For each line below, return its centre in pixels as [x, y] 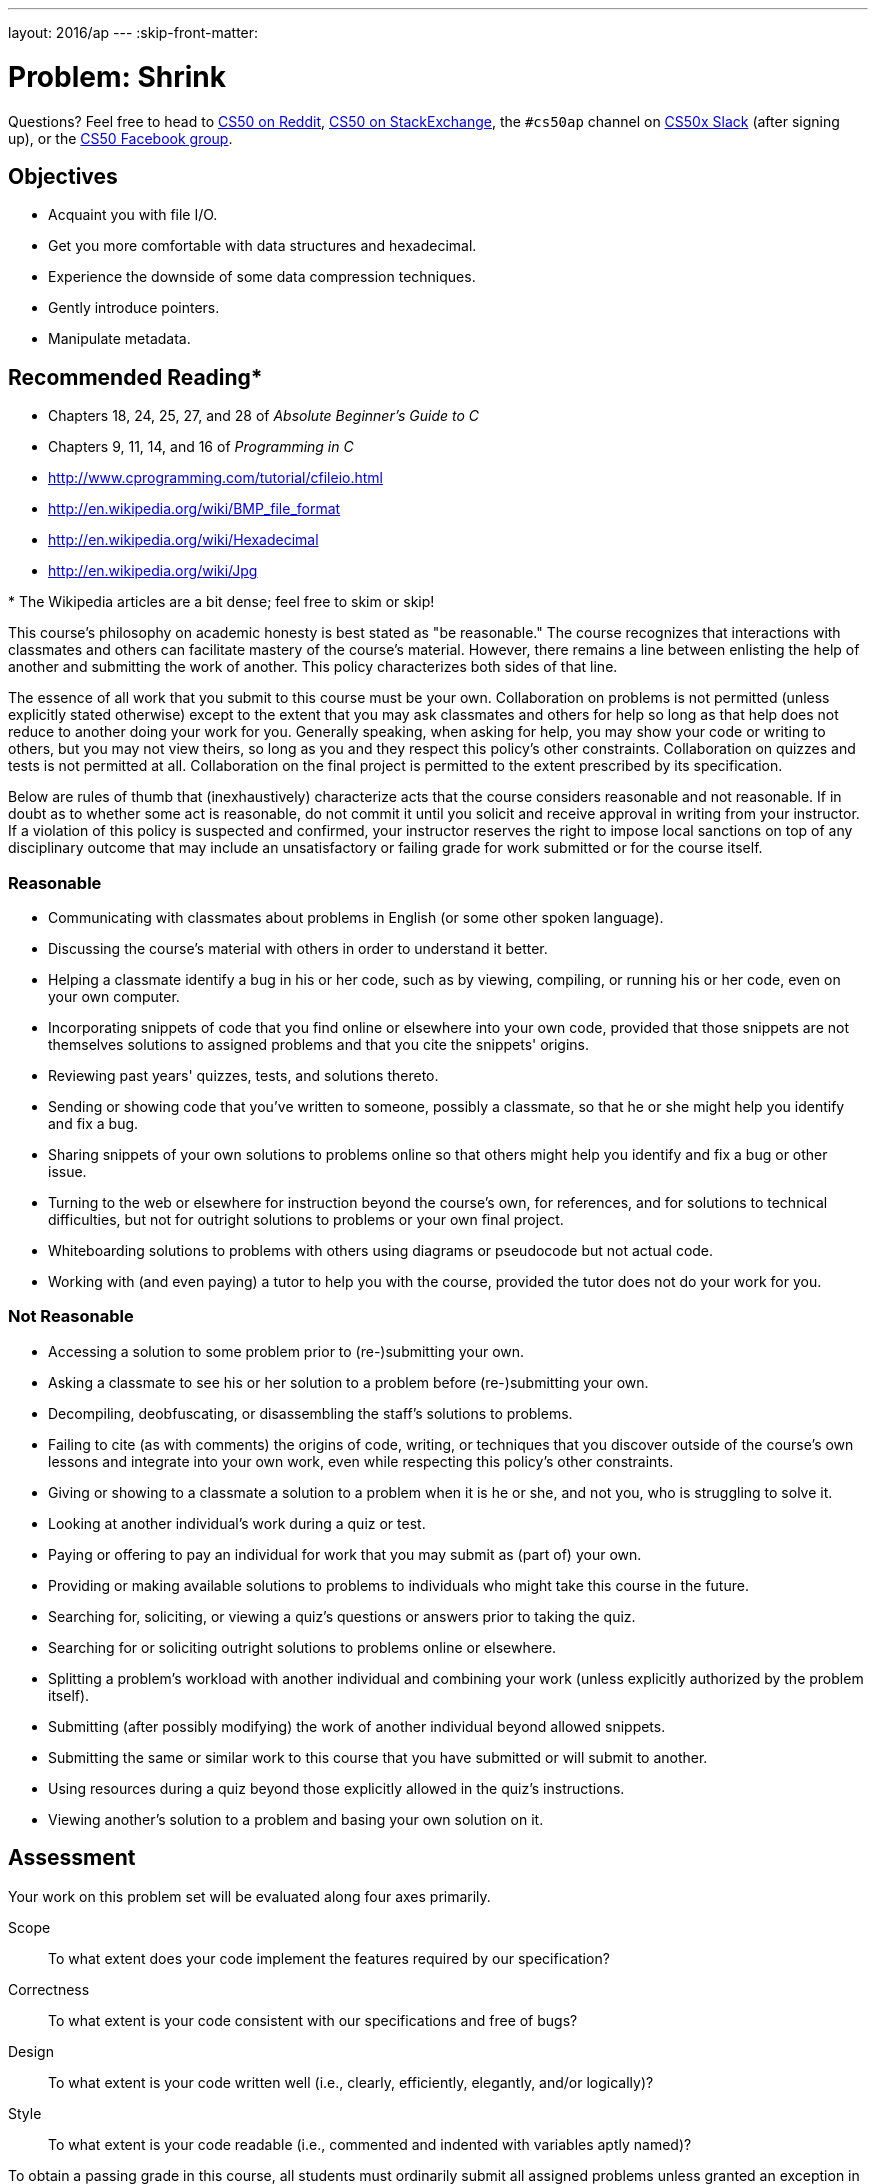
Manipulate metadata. [119, 339]
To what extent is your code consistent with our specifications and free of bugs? [313, 2020]
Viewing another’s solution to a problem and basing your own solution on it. [296, 1819]
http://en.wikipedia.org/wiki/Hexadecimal [183, 540]
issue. [67, 1171]
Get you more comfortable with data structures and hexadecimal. [262, 246]
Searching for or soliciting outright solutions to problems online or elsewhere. [302, 1647]
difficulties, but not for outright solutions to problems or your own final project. [306, 1219]
